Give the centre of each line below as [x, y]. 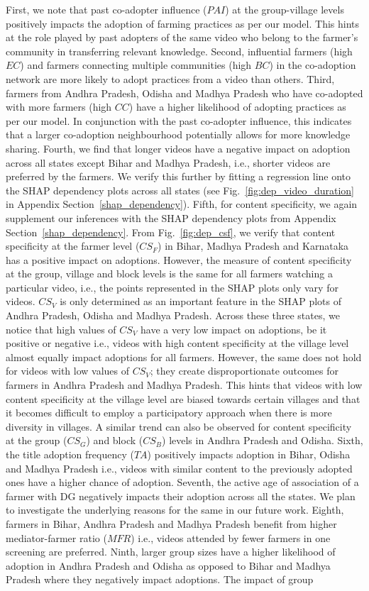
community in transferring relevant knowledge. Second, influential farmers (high [179, 51]
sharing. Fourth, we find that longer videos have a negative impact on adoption [178, 148]
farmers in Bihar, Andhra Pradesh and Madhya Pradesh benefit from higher [171, 523]
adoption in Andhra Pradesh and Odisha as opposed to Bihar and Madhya [168, 565]
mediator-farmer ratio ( [56, 537]
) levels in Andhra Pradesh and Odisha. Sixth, [263, 440]
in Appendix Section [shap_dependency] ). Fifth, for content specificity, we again [182, 204]
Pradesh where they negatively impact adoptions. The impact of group [160, 579]
